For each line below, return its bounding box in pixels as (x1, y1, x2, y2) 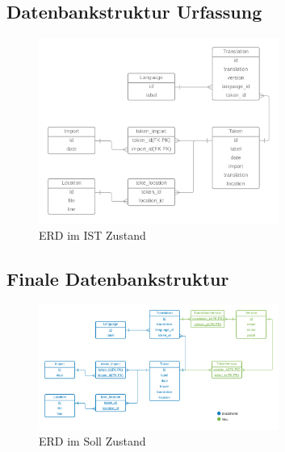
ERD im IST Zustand (39, 226, 146, 243)
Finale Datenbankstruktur (6, 266, 229, 291)
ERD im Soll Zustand (39, 433, 146, 450)
